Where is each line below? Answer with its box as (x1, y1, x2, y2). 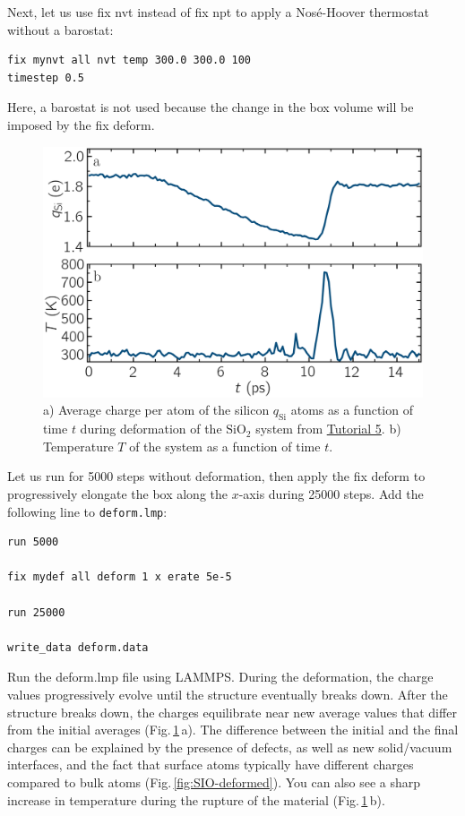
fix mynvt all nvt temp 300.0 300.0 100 (7, 54, 252, 67)
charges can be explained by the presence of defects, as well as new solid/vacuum (7, 737, 452, 756)
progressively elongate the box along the (7, 485, 228, 503)
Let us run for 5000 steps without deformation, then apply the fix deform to (7, 467, 426, 485)
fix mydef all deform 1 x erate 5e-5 (7, 571, 232, 584)
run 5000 (7, 536, 59, 549)
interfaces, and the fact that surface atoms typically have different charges (7, 755, 414, 774)
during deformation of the (80, 419, 222, 438)
